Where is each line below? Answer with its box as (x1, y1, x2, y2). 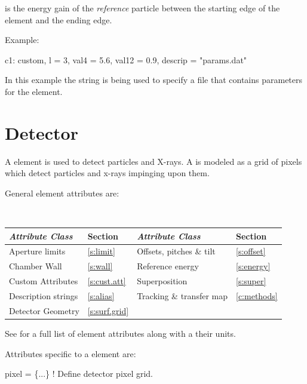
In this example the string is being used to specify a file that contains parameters (5, 73, 303, 86)
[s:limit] (87, 245, 115, 257)
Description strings (9, 290, 78, 302)
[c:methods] (236, 290, 278, 302)
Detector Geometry (9, 304, 79, 317)
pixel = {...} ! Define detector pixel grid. (5, 367, 153, 380)
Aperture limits (9, 245, 66, 257)
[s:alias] (87, 290, 115, 302)
